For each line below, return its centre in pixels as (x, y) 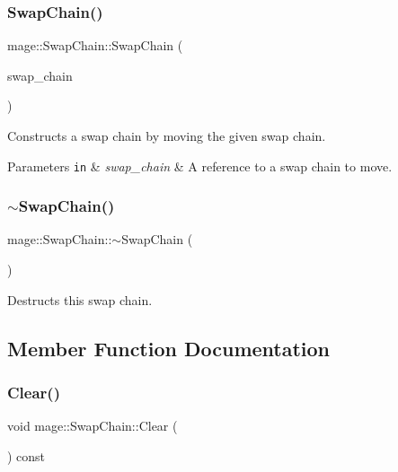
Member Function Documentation (169, 348)
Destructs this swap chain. (80, 299)
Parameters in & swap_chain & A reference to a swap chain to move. (200, 166)
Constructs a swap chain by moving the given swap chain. (167, 135)
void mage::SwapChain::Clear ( (93, 426)
